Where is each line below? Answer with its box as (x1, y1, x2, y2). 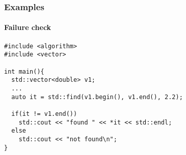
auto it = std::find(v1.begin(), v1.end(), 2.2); (11, 93, 183, 101)
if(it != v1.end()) (11, 110, 77, 117)
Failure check (4, 22, 51, 33)
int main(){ (4, 68, 44, 75)
